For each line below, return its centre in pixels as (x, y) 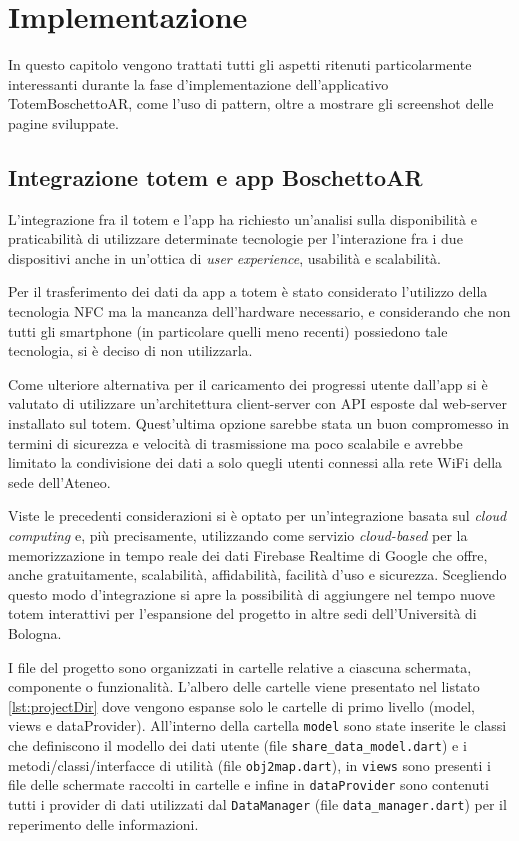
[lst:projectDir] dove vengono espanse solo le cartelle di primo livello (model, (241, 705)
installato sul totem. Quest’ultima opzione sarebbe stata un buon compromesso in (259, 423)
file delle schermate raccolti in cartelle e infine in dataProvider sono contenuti (248, 784)
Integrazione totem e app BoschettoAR (215, 176)
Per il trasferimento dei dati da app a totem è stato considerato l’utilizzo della (248, 291)
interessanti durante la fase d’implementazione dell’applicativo (198, 83)
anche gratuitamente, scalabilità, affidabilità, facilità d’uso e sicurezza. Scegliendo (257, 574)
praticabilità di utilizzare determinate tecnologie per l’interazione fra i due (235, 238)
